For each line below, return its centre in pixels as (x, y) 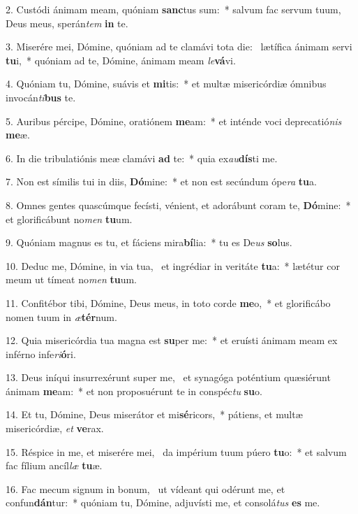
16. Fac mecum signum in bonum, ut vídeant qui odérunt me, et (146, 488)
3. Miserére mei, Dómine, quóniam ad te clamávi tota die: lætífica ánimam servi (179, 47)
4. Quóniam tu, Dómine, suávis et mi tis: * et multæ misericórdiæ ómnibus (166, 84)
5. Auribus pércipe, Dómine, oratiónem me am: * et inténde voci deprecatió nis (174, 121)
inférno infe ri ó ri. (41, 354)
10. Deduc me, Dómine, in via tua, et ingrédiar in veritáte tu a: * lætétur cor (173, 265)
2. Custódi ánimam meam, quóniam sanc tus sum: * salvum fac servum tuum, (173, 9)
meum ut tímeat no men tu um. (71, 279)
